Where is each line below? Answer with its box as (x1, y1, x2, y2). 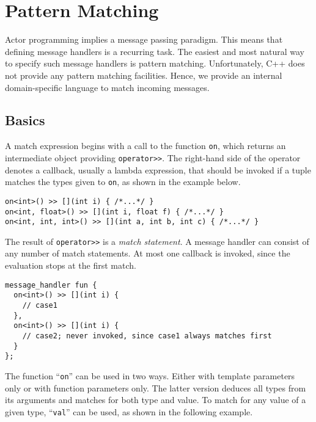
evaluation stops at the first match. (5, 259, 136, 272)
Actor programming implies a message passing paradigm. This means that (5, 33, 283, 46)
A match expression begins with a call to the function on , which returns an (5, 139, 286, 152)
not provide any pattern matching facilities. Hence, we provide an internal (5, 68, 282, 81)
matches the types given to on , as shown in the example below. (5, 175, 241, 188)
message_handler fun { (5, 280, 97, 289)
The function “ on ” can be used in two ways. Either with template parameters (5, 369, 295, 382)
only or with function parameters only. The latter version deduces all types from (5, 381, 306, 394)
